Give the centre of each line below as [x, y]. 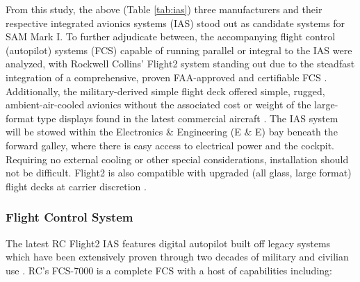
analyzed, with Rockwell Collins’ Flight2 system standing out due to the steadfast [180, 64]
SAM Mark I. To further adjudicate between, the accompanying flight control [171, 36]
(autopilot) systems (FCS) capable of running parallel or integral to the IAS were [179, 50]
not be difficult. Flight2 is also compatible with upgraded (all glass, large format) [179, 173]
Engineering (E [209, 132]
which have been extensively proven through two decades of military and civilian [177, 257]
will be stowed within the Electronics [84, 132]
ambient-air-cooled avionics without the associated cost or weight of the [158, 105]
